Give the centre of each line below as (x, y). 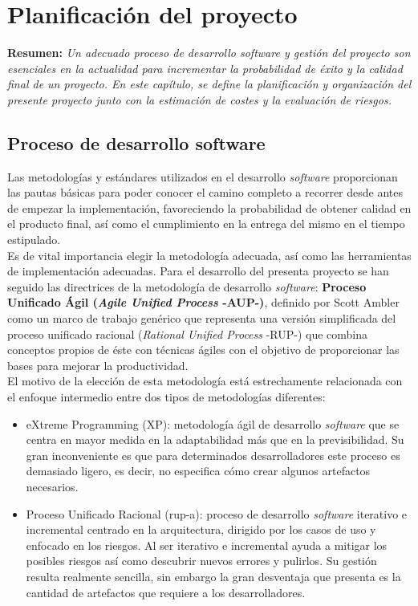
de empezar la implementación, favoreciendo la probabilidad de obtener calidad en (209, 207)
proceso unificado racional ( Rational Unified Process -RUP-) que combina (188, 334)
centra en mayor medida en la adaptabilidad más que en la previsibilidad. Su (215, 439)
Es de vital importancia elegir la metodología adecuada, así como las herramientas (209, 255)
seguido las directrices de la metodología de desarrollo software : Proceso (187, 286)
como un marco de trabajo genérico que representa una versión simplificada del (202, 318)
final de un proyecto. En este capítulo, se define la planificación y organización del (209, 84)
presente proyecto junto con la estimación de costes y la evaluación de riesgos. (199, 99)
